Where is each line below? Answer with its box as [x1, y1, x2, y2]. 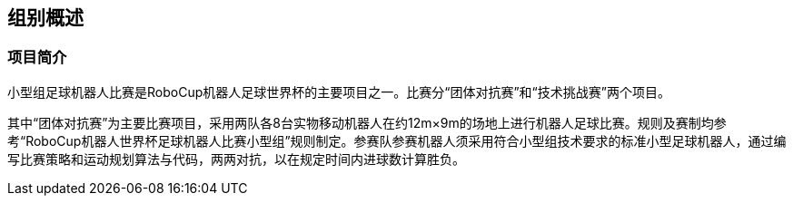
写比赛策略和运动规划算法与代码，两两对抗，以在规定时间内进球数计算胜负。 [7, 150, 465, 167]
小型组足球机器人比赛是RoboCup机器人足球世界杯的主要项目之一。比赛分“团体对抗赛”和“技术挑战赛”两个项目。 [7, 83, 670, 100]
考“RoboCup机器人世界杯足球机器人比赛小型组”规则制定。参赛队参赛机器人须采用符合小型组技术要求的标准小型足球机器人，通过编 [7, 132, 787, 149]
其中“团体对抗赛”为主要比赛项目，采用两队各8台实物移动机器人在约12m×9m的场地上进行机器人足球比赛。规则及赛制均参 [7, 114, 727, 130]
